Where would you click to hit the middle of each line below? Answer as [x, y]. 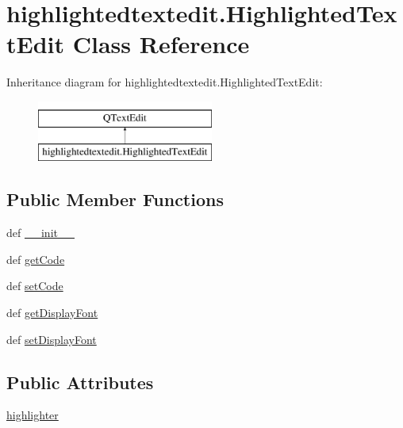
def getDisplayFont [52, 313]
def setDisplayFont [52, 339]
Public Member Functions [115, 199]
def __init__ [40, 233]
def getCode [36, 259]
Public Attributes [80, 382]
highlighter [33, 415]
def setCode [35, 286]
